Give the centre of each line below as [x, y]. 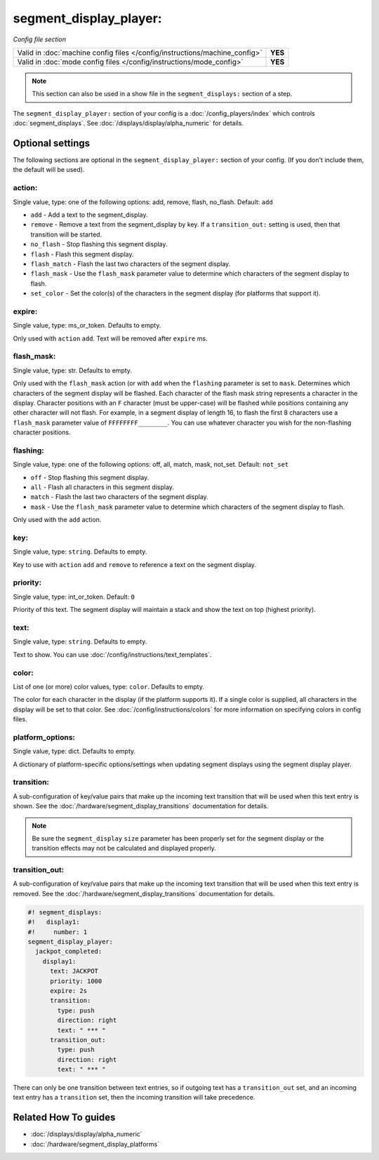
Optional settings [52, 143]
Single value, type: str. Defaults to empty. [73, 370]
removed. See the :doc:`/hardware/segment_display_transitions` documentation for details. [144, 893]
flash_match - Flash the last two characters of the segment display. [131, 264]
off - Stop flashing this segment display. [90, 477]
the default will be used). [49, 170]
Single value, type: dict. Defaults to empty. [74, 752]
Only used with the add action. [57, 520]
